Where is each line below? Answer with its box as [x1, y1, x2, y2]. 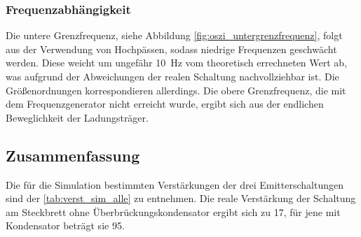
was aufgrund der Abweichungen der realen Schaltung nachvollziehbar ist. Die [6, 69, 339, 83]
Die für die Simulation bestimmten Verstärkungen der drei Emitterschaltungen [6, 177, 343, 192]
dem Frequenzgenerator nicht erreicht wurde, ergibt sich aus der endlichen [6, 96, 324, 111]
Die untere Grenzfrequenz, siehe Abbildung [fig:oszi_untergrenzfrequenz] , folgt [6, 28, 343, 43]
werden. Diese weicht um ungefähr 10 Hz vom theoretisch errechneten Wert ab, [6, 55, 348, 70]
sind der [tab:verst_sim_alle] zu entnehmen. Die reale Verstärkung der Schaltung [6, 191, 356, 206]
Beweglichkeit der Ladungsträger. [6, 110, 149, 124]
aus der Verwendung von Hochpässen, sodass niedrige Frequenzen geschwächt [6, 41, 337, 56]
